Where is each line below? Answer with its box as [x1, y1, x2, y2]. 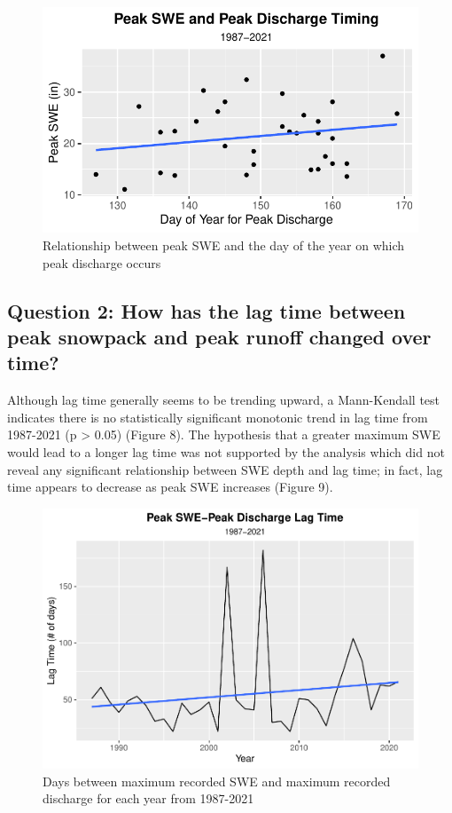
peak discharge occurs [43, 253, 161, 272]
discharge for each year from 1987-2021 [43, 789, 254, 808]
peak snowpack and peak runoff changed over [7, 322, 432, 350]
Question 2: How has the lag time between [7, 296, 406, 324]
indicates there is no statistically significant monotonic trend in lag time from [7, 407, 428, 426]
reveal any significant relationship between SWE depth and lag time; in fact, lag [7, 460, 443, 478]
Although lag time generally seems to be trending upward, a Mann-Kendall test [7, 391, 440, 409]
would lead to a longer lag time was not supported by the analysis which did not [7, 442, 445, 461]
